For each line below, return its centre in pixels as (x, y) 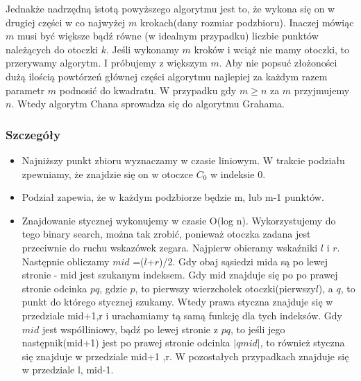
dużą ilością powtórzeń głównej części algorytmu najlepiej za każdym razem (167, 76)
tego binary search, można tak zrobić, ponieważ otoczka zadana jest (166, 234)
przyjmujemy (322, 90)
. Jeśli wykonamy (142, 49)
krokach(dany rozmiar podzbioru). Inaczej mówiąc (247, 22)
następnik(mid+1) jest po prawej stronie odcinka (126, 343)
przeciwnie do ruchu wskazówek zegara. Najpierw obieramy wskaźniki (170, 247)
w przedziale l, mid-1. (68, 370)
